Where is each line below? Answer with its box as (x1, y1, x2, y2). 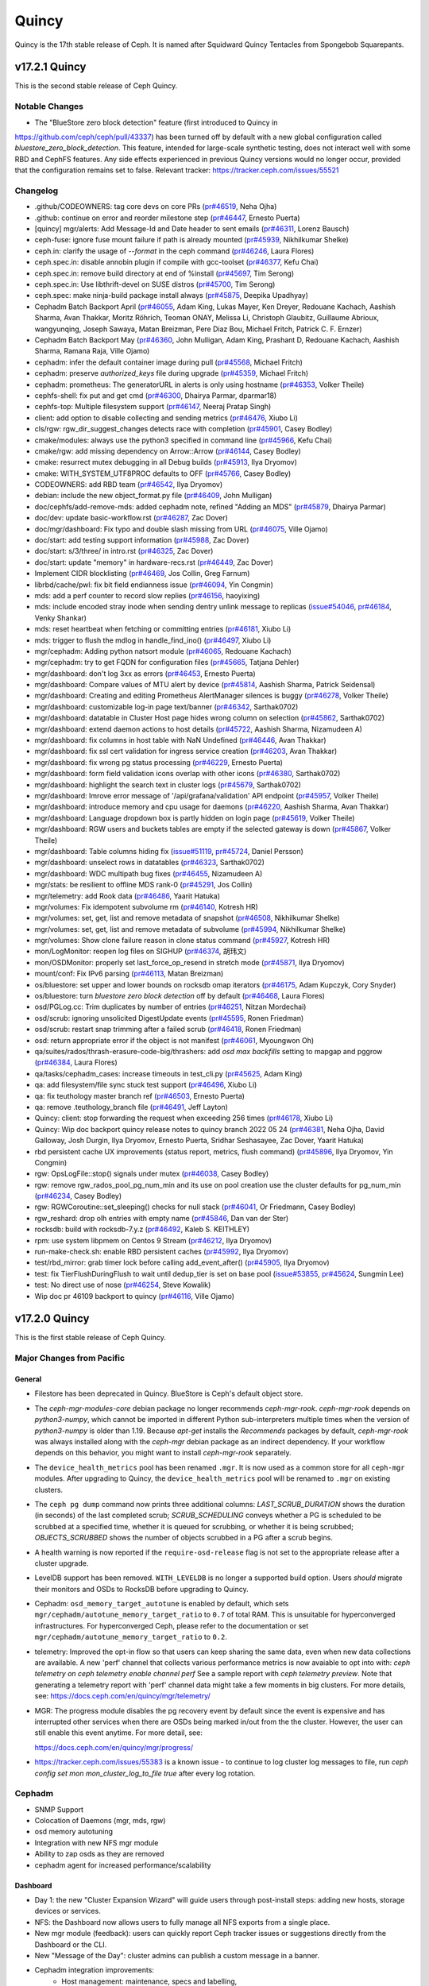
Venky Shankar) (34, 612, 87, 623)
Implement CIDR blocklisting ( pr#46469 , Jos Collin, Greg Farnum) (34, 569, 250, 578)
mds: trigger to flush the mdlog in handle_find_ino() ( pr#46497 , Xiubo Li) (34, 636, 272, 645)
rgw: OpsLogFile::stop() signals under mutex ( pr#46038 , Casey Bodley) (34, 1169, 269, 1179)
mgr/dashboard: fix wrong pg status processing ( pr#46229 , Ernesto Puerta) (34, 757, 284, 767)
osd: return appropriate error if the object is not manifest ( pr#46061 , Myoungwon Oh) (34, 1035, 315, 1045)
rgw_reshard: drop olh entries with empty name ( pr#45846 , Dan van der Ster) (34, 1213, 289, 1223)
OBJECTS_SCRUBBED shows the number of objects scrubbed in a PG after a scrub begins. (34, 1533, 333, 1543)
